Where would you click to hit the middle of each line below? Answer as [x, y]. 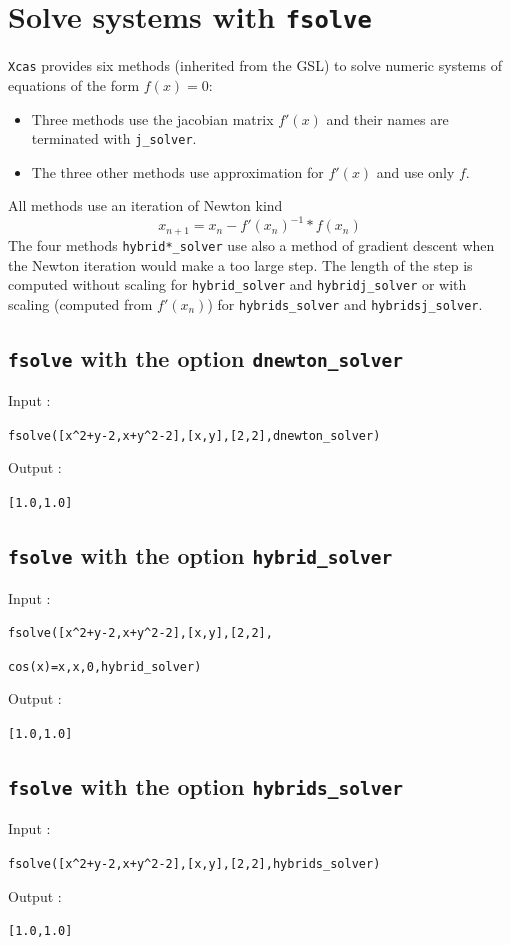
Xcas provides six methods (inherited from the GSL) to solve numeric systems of [255, 65]
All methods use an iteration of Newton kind [145, 205]
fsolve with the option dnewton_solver [205, 357]
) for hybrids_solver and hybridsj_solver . [345, 303]
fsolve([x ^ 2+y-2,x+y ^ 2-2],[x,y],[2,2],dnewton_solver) [194, 435]
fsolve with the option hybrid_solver [200, 555]
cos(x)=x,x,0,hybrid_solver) [105, 666]
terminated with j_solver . [114, 138]
